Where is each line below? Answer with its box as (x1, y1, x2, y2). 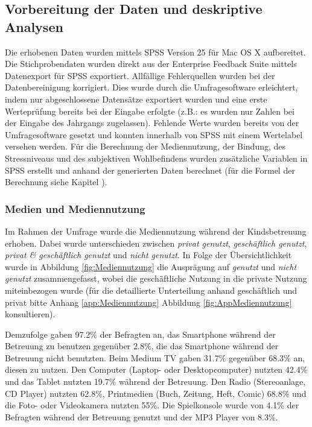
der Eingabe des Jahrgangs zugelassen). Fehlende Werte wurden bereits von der (5, 116, 299, 129)
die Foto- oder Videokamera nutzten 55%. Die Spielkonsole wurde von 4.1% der (5, 399, 299, 411)
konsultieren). (5, 308, 56, 320)
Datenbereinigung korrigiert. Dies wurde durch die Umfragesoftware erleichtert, (5, 81, 298, 93)
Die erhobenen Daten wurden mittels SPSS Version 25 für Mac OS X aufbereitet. (5, 45, 306, 58)
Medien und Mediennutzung (5, 201, 145, 216)
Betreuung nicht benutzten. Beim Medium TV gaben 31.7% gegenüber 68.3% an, (5, 351, 305, 364)
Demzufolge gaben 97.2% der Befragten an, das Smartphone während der (5, 327, 276, 340)
